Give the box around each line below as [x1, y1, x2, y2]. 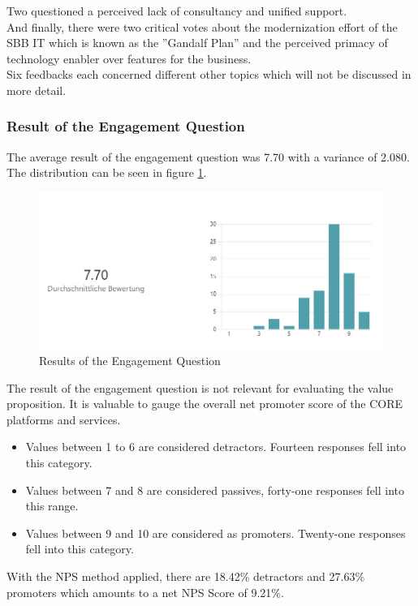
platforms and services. [6, 410, 121, 428]
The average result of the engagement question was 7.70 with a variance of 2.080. [6, 148, 410, 165]
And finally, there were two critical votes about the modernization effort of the [6, 18, 398, 35]
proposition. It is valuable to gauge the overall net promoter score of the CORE [6, 395, 403, 412]
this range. [25, 497, 79, 514]
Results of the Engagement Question [39, 352, 221, 369]
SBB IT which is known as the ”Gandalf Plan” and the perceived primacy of [6, 34, 388, 51]
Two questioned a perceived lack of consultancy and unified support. [6, 2, 347, 19]
